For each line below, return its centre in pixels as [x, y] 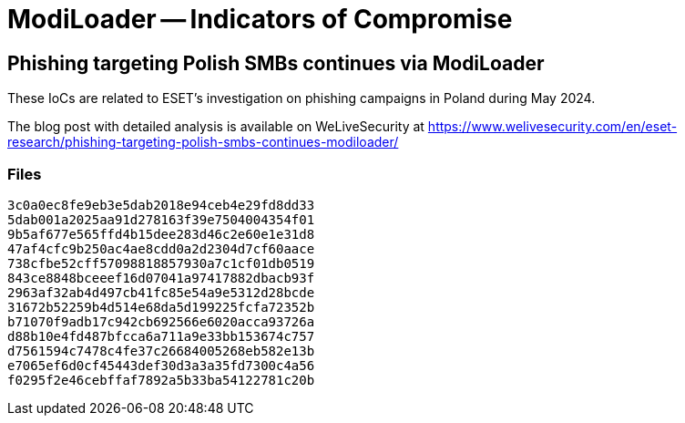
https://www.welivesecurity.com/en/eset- [552, 127]
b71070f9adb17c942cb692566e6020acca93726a [161, 321]
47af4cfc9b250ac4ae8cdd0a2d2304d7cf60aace [161, 248]
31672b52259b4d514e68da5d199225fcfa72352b [161, 307]
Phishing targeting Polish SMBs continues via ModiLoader [276, 63]
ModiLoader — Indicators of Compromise [260, 19]
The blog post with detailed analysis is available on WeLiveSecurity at [216, 127]
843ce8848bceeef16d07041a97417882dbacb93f [161, 278]
